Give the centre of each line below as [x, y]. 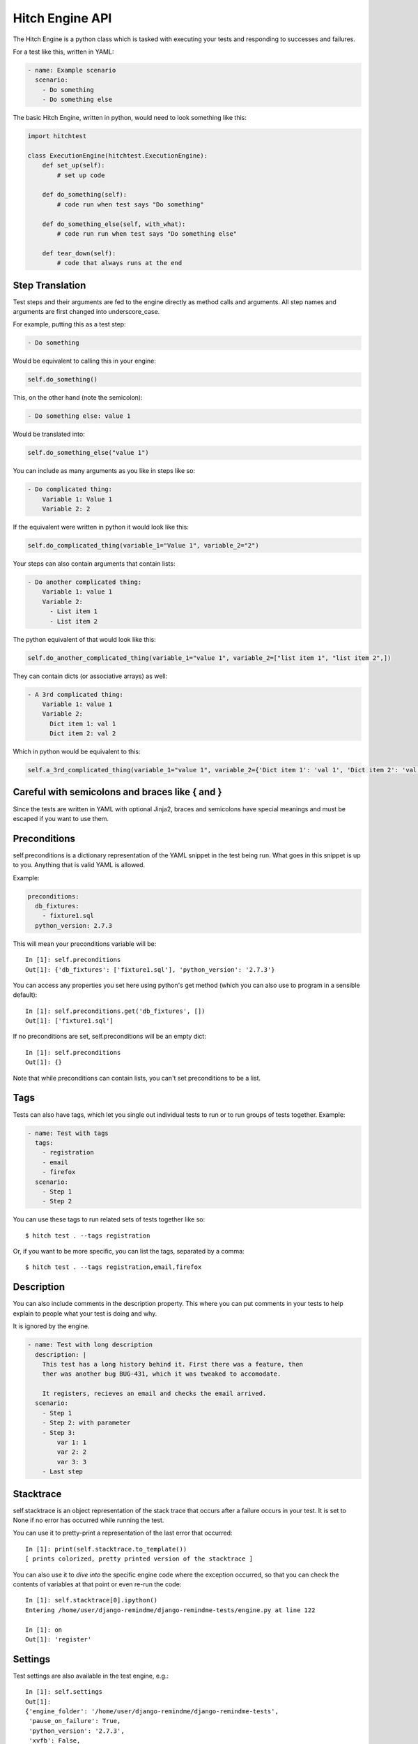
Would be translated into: [49, 434]
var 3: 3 [72, 1462]
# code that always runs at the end [119, 263]
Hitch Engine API [62, 18]
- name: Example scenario [72, 70]
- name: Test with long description [90, 1345]
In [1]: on [44, 1630]
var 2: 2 [72, 1452]
